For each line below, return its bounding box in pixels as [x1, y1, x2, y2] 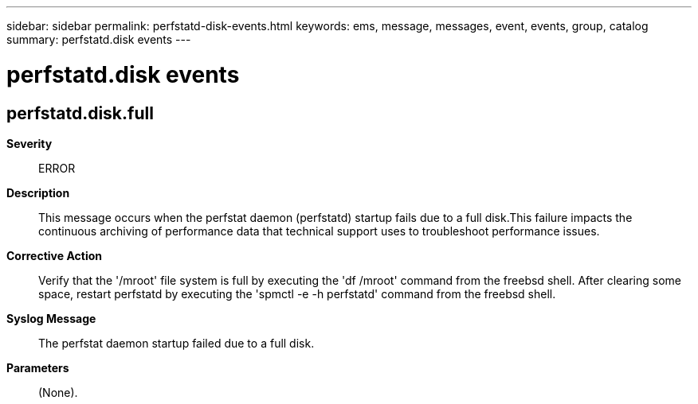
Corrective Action [6, 248, 102, 262]
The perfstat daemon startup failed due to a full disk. [38, 336, 315, 350]
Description [6, 185, 70, 200]
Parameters [6, 360, 69, 375]
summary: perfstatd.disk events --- [6, 33, 191, 46]
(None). [38, 385, 78, 399]
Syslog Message [6, 311, 96, 325]
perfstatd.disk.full [6, 103, 154, 123]
